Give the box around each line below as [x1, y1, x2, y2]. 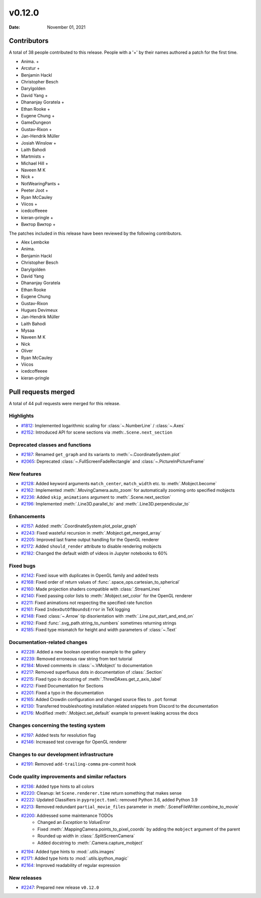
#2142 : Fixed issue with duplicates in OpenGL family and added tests [21, 572, 159, 578]
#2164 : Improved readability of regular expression [21, 862, 120, 868]
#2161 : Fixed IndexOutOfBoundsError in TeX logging [21, 606, 130, 612]
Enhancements [9, 513, 45, 520]
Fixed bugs [9, 562, 36, 569]
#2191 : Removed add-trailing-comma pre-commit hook [21, 761, 136, 767]
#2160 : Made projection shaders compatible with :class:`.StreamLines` [21, 586, 161, 592]
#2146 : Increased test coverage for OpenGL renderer [21, 739, 127, 745]
